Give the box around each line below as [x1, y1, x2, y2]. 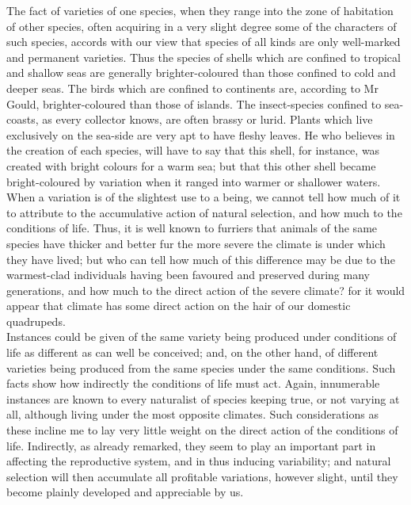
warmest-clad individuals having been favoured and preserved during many [6, 266, 370, 283]
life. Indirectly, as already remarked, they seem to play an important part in [6, 437, 376, 453]
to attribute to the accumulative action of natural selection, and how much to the [6, 204, 402, 220]
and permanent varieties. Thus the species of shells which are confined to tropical [6, 48, 401, 65]
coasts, [6, 111, 39, 128]
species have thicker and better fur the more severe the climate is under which [6, 235, 386, 251]
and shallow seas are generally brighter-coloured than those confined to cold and [6, 64, 396, 81]
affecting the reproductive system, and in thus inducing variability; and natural [6, 453, 391, 469]
